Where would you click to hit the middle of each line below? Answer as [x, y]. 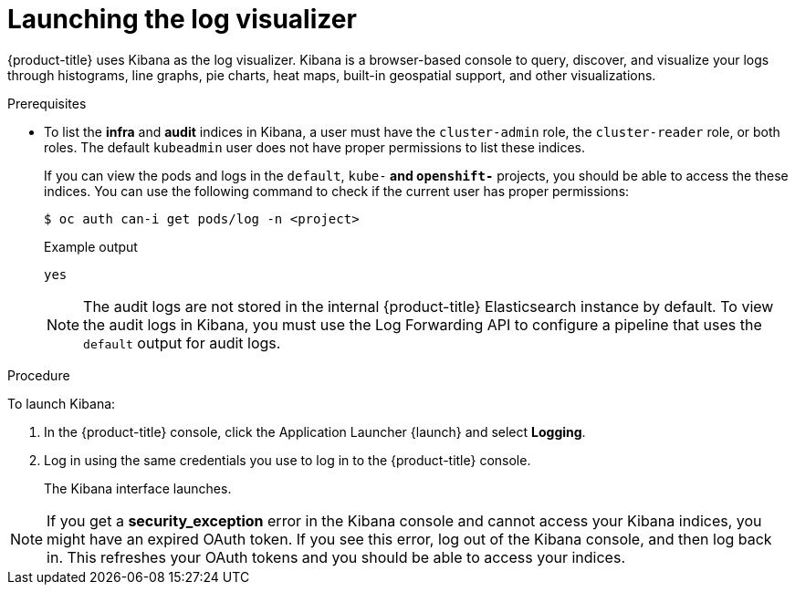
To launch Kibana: [62, 403]
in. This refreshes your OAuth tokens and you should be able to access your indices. [336, 557]
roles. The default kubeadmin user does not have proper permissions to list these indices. [314, 147]
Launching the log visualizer [182, 19]
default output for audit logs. [182, 343]
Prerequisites [47, 103]
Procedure [39, 375]
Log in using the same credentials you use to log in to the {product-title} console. [288, 460]
